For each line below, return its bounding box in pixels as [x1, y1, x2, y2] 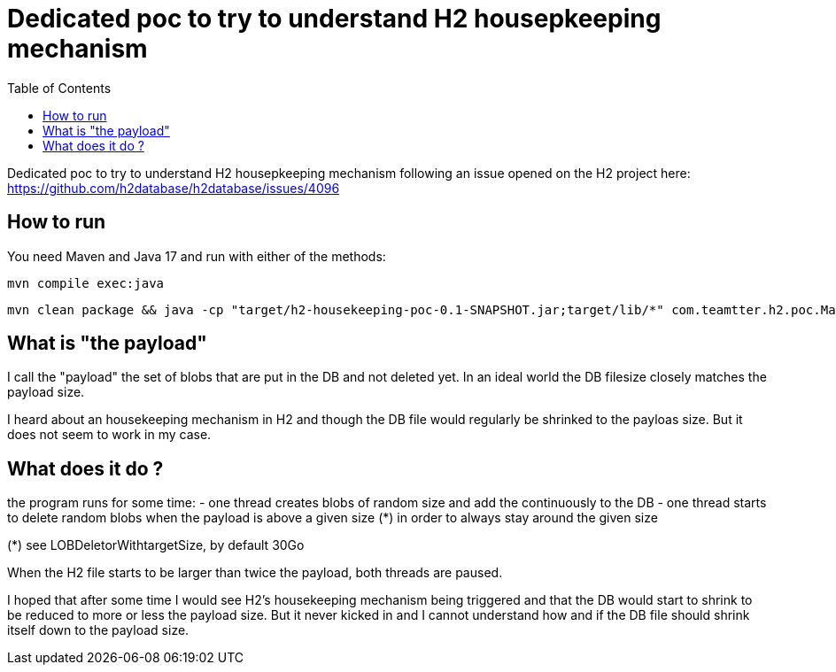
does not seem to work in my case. [7, 427, 212, 443]
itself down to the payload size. [7, 622, 190, 638]
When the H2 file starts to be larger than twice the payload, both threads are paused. [7, 565, 503, 581]
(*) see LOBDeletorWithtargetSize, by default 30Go [7, 537, 305, 553]
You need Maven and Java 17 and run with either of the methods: [7, 248, 386, 264]
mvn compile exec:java [7, 275, 165, 290]
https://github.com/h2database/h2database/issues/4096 [7, 180, 340, 196]
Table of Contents [7, 80, 112, 96]
